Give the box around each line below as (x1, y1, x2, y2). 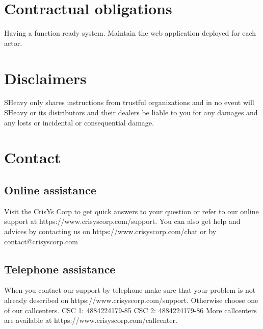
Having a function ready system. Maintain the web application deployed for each (4, 28, 256, 38)
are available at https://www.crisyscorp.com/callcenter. (4, 315, 177, 325)
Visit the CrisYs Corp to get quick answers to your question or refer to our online (4, 206, 259, 216)
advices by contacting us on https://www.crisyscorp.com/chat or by (4, 225, 217, 236)
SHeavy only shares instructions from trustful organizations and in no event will (4, 97, 254, 108)
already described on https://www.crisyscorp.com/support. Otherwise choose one (4, 294, 258, 305)
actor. (4, 37, 22, 48)
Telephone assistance (4, 261, 116, 276)
